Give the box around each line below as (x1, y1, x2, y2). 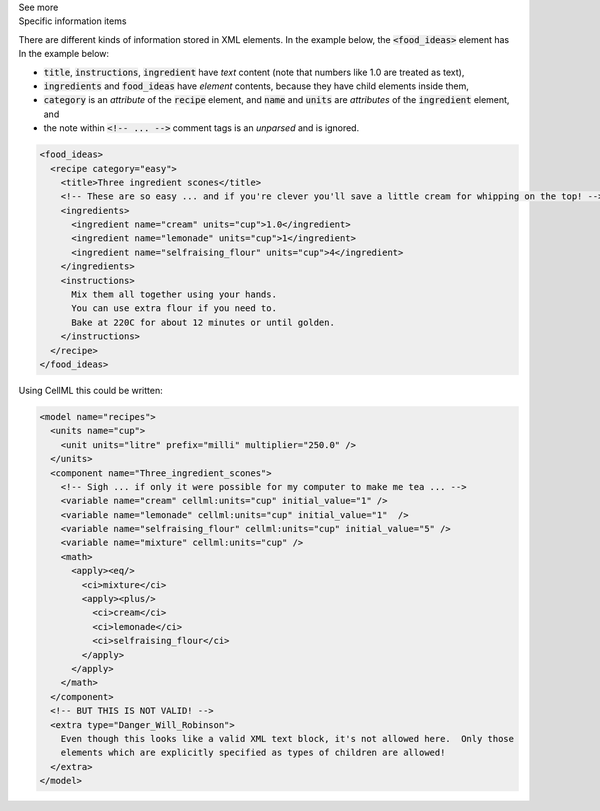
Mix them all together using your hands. (71, 289, 277, 300)
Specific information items (18, 15, 127, 27)
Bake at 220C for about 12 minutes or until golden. (71, 316, 335, 328)
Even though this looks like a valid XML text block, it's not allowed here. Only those (60, 733, 515, 744)
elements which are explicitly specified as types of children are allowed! (60, 747, 446, 759)
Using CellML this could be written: (18, 384, 164, 396)
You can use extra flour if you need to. (71, 303, 277, 314)
